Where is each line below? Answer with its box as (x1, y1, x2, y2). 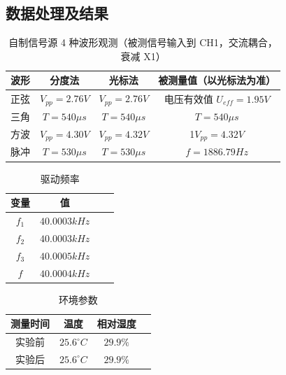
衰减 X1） (120, 48, 166, 63)
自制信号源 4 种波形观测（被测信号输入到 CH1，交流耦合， (8, 35, 278, 50)
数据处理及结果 (6, 2, 108, 24)
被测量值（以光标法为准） (158, 73, 276, 87)
